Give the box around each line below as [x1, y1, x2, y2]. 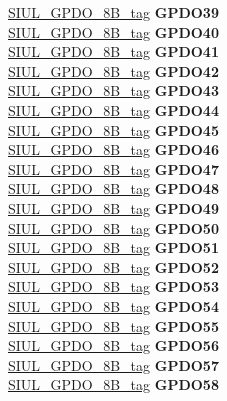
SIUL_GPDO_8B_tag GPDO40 [8, 21, 219, 42]
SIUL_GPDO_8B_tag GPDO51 [8, 237, 219, 258]
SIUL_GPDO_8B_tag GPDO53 [8, 276, 219, 297]
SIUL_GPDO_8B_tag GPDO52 [8, 256, 219, 277]
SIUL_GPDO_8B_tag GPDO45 [8, 119, 219, 140]
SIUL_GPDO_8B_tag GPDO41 [8, 41, 219, 62]
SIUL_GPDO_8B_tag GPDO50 [8, 217, 219, 238]
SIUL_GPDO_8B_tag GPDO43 [8, 80, 219, 101]
